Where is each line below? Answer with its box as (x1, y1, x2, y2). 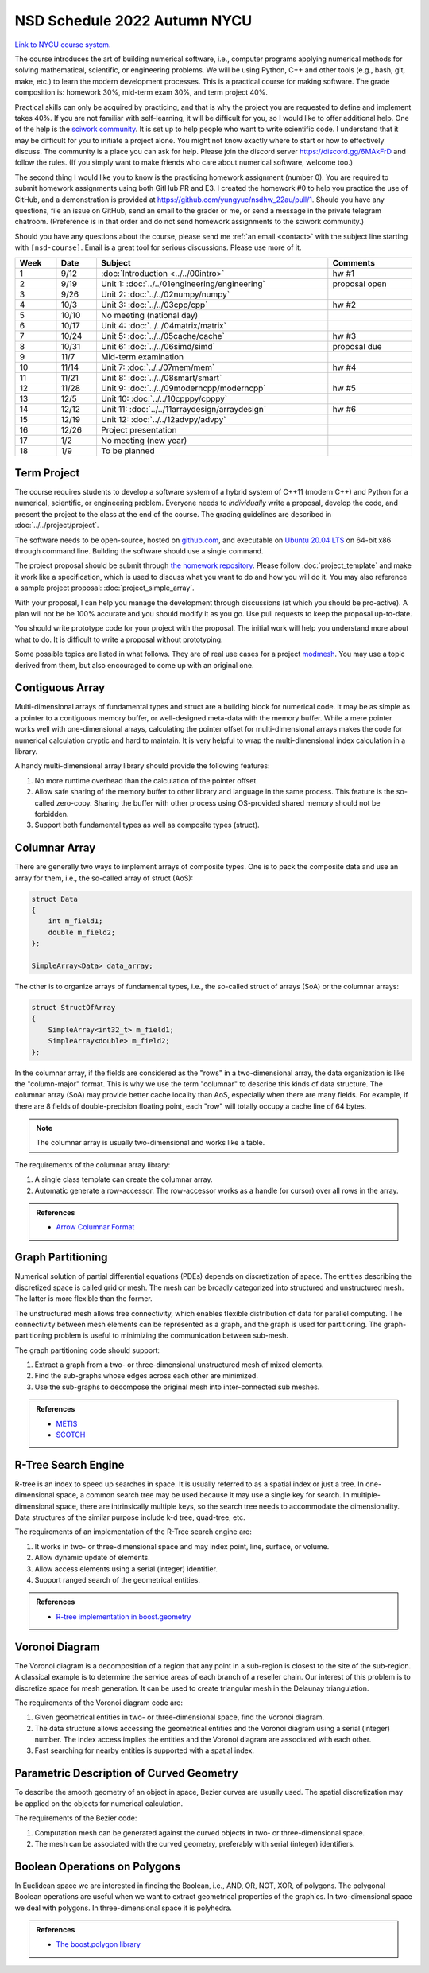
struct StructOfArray (31, 1003, 116, 1012)
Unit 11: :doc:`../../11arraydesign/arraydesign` (100, 403, 266, 414)
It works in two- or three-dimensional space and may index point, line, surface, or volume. (34, 1541, 330, 1551)
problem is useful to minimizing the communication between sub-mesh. (53, 1330, 289, 1340)
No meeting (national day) (100, 309, 199, 320)
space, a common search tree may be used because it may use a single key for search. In (56, 1490, 350, 1500)
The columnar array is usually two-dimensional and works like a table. (36, 1138, 265, 1148)
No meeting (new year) (100, 434, 187, 445)
